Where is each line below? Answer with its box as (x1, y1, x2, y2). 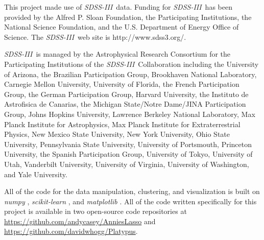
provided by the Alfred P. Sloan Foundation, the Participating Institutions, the (4, 11, 252, 22)
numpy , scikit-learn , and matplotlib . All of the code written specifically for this (4, 196, 257, 206)
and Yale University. (4, 169, 67, 179)
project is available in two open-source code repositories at (4, 206, 187, 217)
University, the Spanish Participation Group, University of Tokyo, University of (4, 149, 253, 159)
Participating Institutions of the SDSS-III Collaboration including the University (4, 58, 259, 69)
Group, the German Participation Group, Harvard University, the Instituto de (4, 88, 249, 99)
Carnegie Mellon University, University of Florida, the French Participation (4, 79, 239, 89)
